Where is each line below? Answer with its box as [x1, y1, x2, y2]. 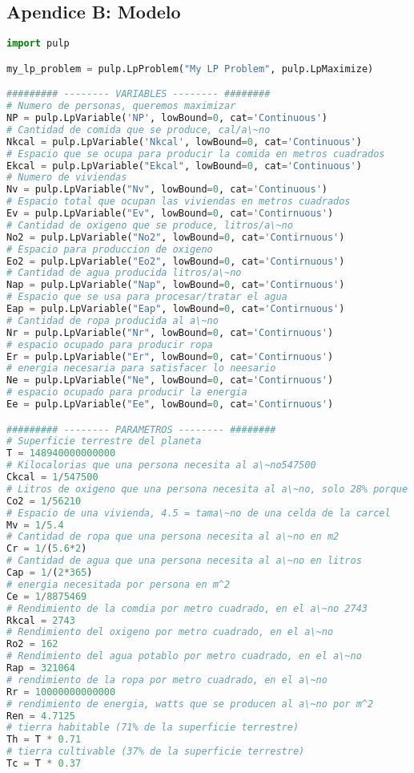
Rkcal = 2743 [6, 614, 75, 626]
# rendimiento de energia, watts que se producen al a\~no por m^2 [6, 698, 374, 710]
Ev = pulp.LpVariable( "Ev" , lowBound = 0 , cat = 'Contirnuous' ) [6, 208, 334, 220]
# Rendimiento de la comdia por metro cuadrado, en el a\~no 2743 [6, 602, 368, 614]
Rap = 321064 [6, 662, 75, 674]
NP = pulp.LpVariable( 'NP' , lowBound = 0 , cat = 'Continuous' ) [6, 112, 328, 124]
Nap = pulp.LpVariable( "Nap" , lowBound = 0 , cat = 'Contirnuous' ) [6, 279, 345, 291]
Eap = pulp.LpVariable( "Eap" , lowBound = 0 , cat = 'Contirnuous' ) [6, 303, 345, 315]
